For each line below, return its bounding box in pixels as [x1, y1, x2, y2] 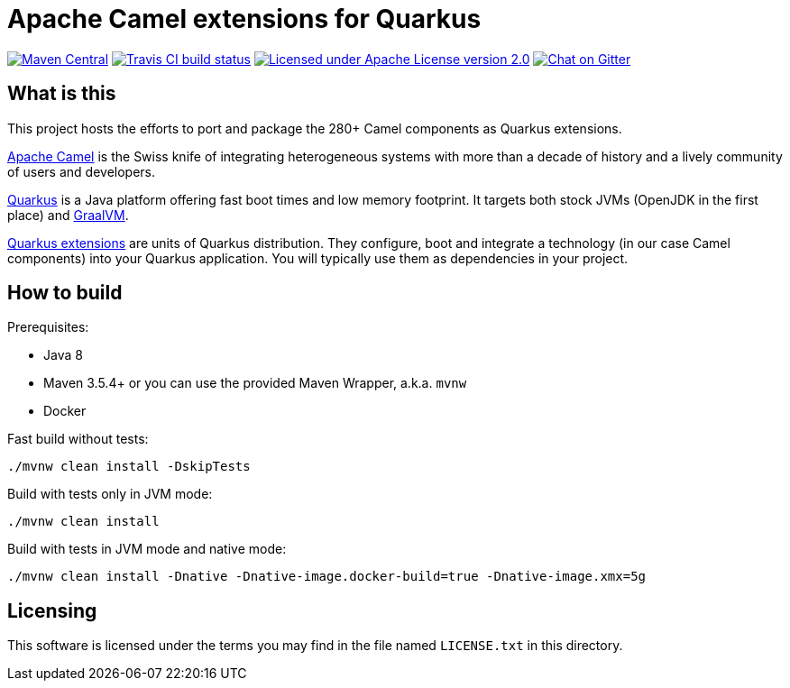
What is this [7, 82, 116, 105]
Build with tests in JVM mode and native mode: [7, 541, 287, 557]
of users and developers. [7, 163, 156, 179]
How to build [7, 281, 123, 305]
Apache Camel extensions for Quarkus [7, 4, 482, 34]
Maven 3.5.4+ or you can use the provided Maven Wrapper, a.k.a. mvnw [43, 375, 467, 391]
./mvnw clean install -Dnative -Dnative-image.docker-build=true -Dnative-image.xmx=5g [7, 569, 647, 584]
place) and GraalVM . [7, 206, 129, 223]
